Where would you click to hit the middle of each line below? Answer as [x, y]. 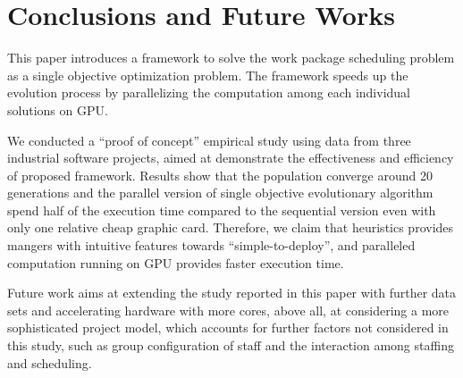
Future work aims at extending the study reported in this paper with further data [232, 293]
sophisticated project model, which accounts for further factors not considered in [228, 328]
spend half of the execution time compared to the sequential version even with [222, 210]
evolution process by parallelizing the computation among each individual [209, 92]
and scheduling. [50, 362]
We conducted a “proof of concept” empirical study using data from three [209, 140]
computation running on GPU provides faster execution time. [176, 262]
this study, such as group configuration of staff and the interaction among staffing [231, 345]
